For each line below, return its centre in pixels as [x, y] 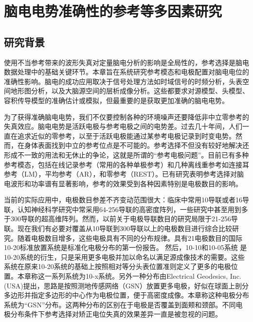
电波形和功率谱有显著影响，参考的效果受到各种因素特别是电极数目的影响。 [123, 183]
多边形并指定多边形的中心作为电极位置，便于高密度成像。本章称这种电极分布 [126, 295]
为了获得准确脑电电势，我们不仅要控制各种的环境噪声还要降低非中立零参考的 [126, 116]
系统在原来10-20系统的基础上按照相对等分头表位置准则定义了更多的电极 [117, 266]
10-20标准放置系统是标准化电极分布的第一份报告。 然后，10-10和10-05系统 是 [126, 247]
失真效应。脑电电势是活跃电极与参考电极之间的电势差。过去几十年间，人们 [123, 126]
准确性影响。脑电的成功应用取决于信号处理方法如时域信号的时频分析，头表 [123, 81]
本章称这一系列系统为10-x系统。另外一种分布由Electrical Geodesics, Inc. [129, 276]
